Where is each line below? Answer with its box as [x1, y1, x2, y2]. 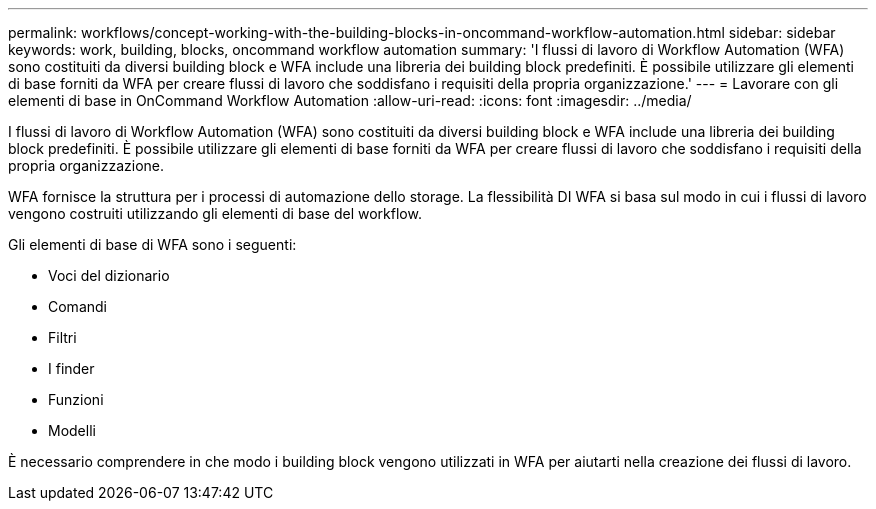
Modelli [48, 422, 96, 439]
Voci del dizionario [48, 267, 170, 284]
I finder [48, 360, 95, 377]
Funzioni [48, 391, 104, 408]
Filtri [48, 329, 77, 346]
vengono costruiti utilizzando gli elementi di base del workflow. [8, 205, 422, 222]
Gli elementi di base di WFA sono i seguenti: [8, 236, 297, 253]
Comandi [48, 298, 107, 315]
